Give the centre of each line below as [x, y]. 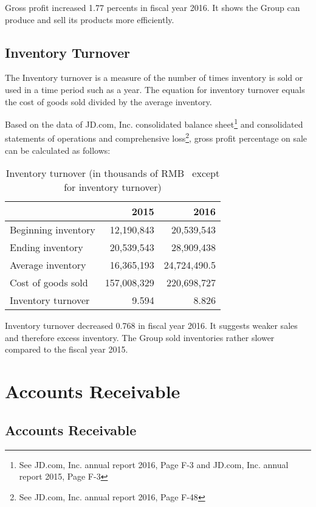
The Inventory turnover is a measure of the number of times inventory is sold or [154, 78]
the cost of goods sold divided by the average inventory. [108, 101]
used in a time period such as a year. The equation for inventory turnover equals [155, 89]
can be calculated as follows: [58, 150]
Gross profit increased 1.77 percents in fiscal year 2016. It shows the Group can [153, 7]
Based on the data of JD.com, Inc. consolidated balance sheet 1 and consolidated [154, 123]
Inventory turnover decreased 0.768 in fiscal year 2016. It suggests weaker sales [151, 326]
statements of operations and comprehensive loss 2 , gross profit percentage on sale [156, 137]
